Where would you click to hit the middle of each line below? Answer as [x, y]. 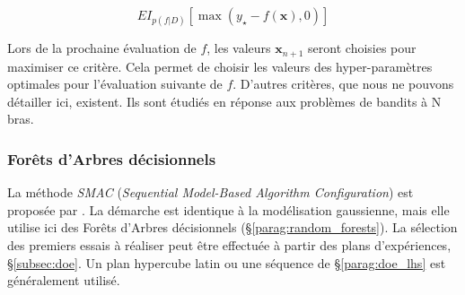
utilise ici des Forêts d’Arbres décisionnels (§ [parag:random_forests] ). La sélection [232, 227]
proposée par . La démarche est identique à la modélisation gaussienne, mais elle [228, 209]
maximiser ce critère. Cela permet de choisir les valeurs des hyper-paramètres [220, 66]
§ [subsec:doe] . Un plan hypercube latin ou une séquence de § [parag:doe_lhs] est [227, 262]
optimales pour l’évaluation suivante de [115, 84]
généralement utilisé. [64, 280]
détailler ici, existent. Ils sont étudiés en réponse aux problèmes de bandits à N [224, 101]
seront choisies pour [362, 48]
